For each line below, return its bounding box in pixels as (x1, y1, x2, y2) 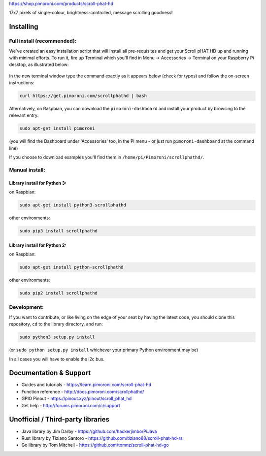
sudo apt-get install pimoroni (19, 126, 96, 131)
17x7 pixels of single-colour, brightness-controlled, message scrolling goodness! (9, 10, 173, 16)
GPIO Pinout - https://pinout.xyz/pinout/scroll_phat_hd (21, 395, 132, 401)
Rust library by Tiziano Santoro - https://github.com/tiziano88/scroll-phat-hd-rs (21, 435, 183, 441)
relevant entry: (9, 112, 39, 118)
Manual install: (9, 166, 45, 173)
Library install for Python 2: (9, 242, 66, 248)
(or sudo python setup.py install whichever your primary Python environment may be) (9, 347, 199, 353)
